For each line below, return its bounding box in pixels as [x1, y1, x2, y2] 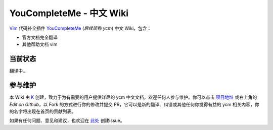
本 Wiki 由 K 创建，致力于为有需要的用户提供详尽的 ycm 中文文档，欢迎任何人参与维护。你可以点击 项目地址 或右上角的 [9, 94, 257, 100]
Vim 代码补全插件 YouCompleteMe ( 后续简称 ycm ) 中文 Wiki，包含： [9, 25, 152, 31]
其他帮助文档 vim [22, 41, 58, 47]
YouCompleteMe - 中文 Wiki [9, 8, 129, 19]
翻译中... [9, 68, 27, 74]
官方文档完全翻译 [22, 34, 58, 40]
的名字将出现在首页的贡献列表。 [9, 108, 76, 114]
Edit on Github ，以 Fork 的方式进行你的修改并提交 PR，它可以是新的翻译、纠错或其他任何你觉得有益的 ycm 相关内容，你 [9, 101, 259, 107]
